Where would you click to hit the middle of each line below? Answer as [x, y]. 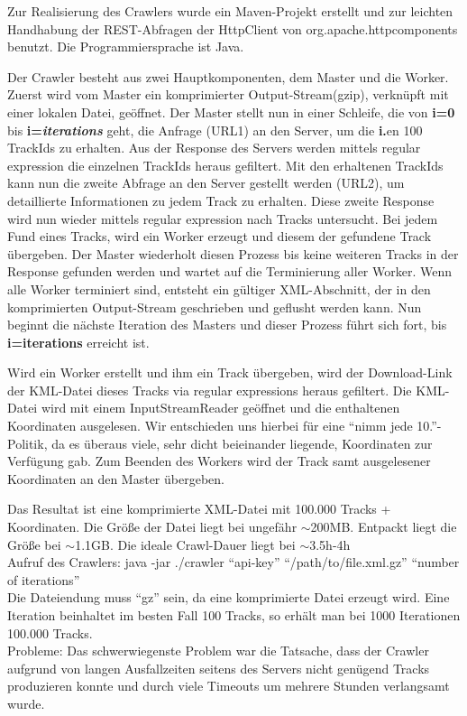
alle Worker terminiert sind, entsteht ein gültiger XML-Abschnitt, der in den [219, 288]
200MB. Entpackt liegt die [384, 527]
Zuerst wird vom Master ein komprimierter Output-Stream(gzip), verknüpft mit [228, 94]
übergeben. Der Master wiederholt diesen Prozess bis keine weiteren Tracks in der [233, 253]
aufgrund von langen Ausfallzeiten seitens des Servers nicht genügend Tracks [219, 668]
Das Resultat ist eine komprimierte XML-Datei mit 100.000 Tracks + [199, 509]
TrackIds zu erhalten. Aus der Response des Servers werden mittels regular [214, 148]
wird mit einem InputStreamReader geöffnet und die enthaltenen [220, 408]
